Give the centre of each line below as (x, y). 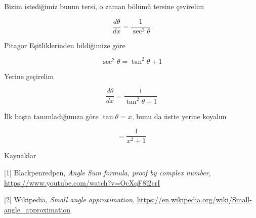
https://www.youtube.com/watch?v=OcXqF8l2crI (82, 182)
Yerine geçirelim (29, 76)
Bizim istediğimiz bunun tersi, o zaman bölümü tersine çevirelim (104, 6)
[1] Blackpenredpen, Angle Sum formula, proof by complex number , (108, 172)
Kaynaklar (20, 155)
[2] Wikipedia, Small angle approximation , (69, 199)
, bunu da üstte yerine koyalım (179, 116)
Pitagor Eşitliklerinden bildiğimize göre (65, 45)
